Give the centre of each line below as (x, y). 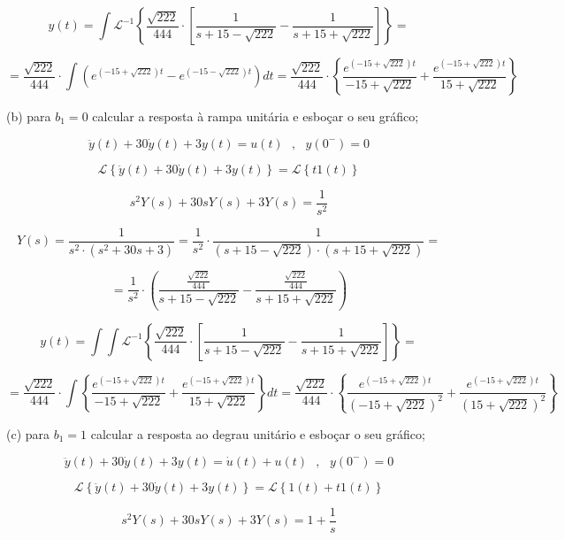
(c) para (28, 433)
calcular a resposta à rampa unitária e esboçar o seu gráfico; (256, 116)
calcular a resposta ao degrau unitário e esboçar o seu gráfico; (258, 433)
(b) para (29, 116)
